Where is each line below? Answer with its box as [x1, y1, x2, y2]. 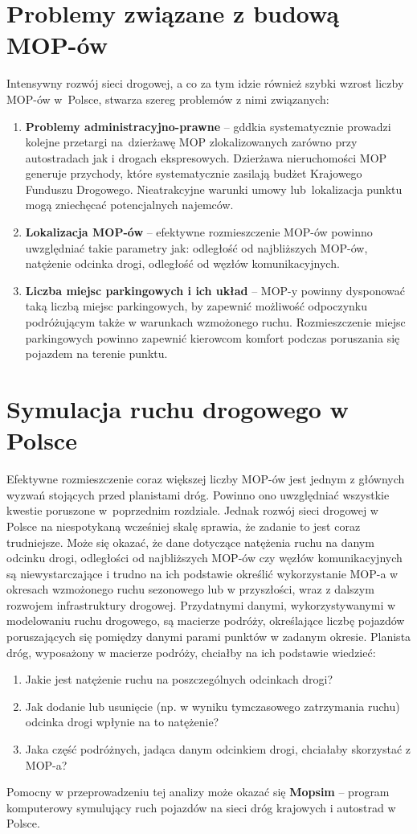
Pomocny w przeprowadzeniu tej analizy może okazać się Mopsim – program [6, 783, 390, 800]
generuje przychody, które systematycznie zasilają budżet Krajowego [25, 165, 362, 182]
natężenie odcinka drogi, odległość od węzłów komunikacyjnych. [25, 255, 340, 272]
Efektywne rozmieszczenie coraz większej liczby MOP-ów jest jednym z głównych [6, 470, 405, 487]
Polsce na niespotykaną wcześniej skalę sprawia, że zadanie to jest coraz [6, 517, 361, 534]
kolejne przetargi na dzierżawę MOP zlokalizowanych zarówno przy [25, 134, 358, 150]
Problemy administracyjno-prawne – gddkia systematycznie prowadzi [25, 117, 391, 134]
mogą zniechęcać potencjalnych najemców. [25, 196, 234, 213]
